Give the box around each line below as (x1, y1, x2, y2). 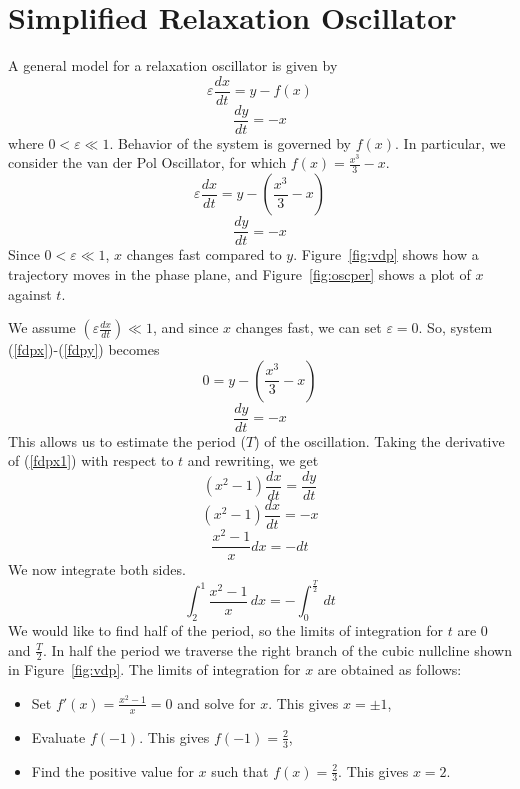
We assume (8, 317, 76, 338)
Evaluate (31, 726, 86, 747)
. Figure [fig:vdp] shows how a (293, 244, 479, 265)
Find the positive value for (31, 760, 194, 781)
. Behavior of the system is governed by (109, 132, 352, 153)
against (8, 283, 52, 304)
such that (211, 760, 269, 781)
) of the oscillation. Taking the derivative (254, 430, 505, 451)
